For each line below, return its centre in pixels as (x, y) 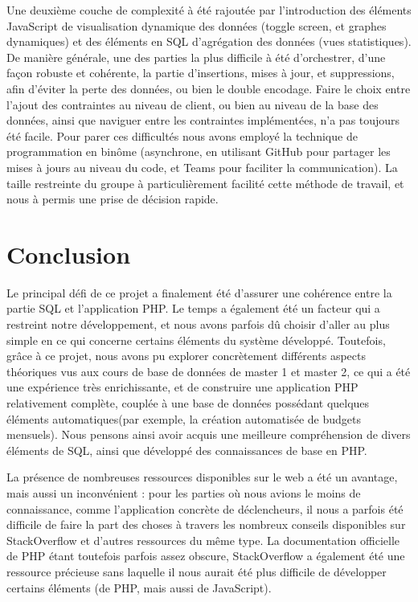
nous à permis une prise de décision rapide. (113, 199)
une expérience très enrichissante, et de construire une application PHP (182, 387)
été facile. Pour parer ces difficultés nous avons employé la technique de (182, 135)
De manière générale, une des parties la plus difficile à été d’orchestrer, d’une (196, 57)
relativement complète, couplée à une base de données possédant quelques (188, 403)
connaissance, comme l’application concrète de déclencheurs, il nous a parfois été (205, 508)
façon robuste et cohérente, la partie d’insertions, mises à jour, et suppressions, (201, 73)
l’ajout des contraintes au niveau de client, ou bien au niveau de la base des (193, 104)
